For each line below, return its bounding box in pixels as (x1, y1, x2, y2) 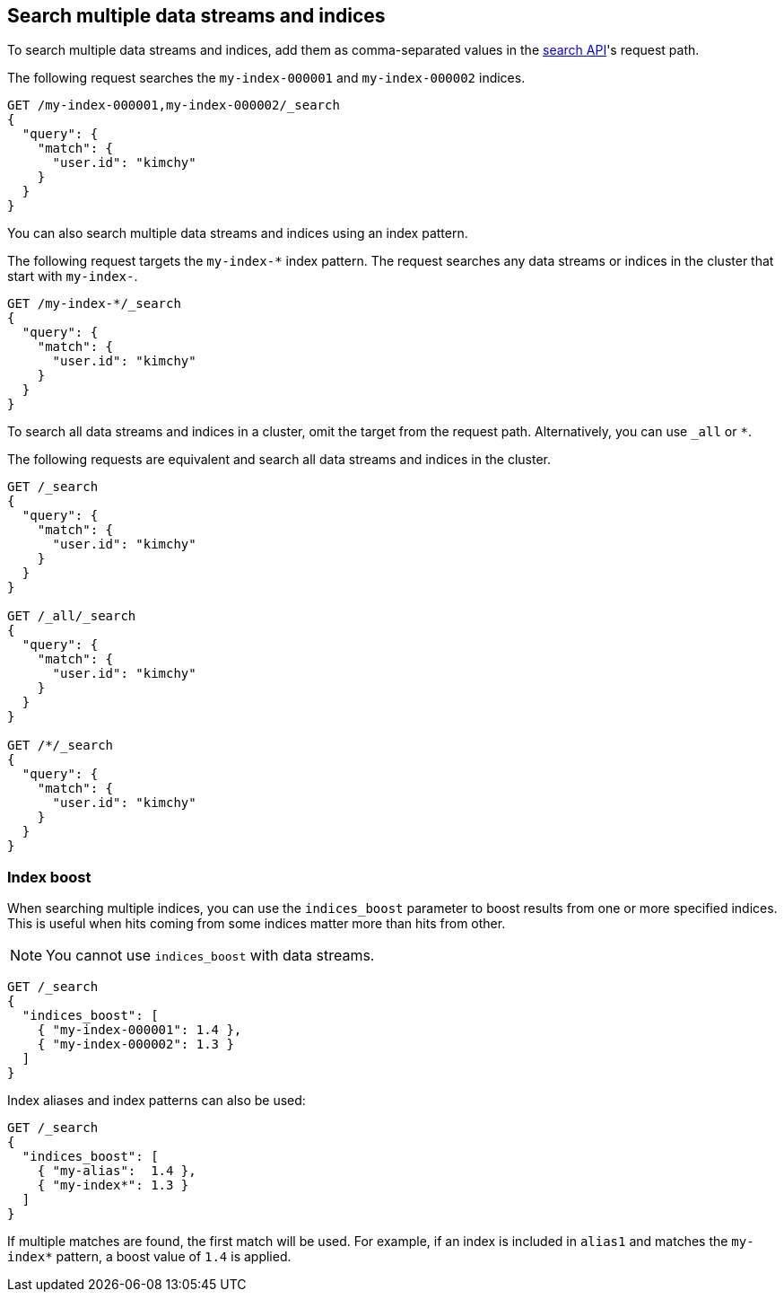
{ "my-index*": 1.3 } (37, 1178, 189, 1193)
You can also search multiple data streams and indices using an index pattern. (7, 225, 468, 241)
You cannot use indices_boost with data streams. (46, 946, 375, 965)
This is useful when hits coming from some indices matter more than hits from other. (7, 916, 506, 932)
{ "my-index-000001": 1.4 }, (37, 1023, 242, 1038)
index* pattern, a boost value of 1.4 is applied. (7, 1249, 292, 1265)
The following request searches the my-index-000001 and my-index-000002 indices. (7, 70, 526, 86)
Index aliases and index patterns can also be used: (7, 1093, 306, 1109)
